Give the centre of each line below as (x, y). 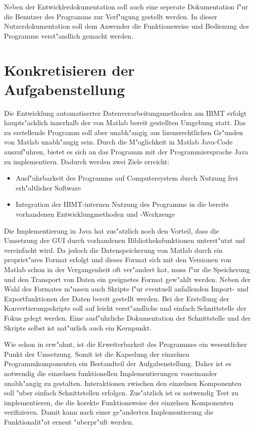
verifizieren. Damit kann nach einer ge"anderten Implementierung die (109, 412)
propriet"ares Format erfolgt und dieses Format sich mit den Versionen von (118, 260)
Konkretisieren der (69, 70)
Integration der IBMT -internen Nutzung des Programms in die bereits (122, 204)
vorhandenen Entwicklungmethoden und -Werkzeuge (95, 214)
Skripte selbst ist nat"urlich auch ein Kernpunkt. (78, 327)
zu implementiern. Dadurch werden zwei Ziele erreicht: (87, 161)
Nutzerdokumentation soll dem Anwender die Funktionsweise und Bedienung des (127, 26)
